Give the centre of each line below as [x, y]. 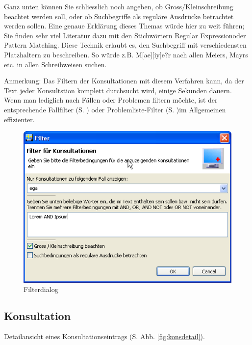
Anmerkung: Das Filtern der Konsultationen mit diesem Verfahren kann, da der [124, 81]
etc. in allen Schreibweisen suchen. [55, 64]
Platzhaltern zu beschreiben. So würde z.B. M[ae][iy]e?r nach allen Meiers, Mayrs [126, 54]
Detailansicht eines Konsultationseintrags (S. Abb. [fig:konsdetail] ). [104, 336]
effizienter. [19, 119]
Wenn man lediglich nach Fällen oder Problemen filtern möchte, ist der [111, 100]
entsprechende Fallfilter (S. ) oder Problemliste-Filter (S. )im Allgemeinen [115, 109]
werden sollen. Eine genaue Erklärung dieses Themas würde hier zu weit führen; [124, 26]
